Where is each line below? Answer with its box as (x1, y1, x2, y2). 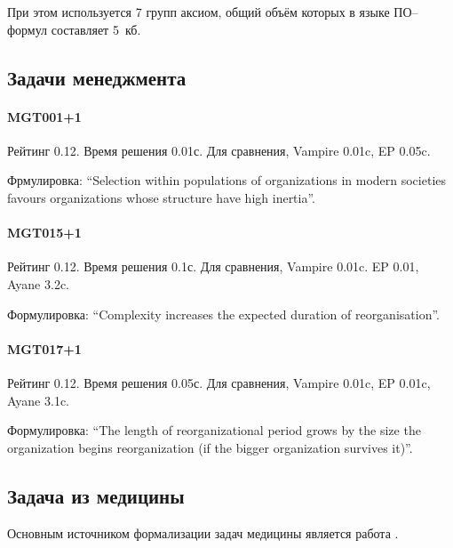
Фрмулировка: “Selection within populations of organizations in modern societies (7, 171, 447, 189)
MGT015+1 (7, 223, 82, 242)
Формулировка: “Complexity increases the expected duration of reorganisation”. (7, 304, 440, 323)
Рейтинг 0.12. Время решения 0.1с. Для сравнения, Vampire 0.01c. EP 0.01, (7, 257, 419, 276)
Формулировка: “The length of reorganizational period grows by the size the (7, 421, 421, 439)
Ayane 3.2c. (7, 274, 69, 293)
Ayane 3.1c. (7, 391, 69, 409)
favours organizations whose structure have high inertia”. (7, 188, 316, 206)
